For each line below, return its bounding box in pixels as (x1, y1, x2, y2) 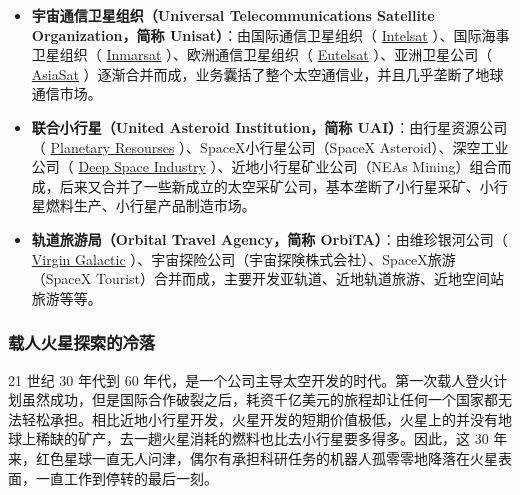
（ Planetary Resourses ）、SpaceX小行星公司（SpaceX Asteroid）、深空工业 (31, 136, 509, 157)
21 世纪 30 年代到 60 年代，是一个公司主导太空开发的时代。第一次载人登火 (8, 369, 494, 390)
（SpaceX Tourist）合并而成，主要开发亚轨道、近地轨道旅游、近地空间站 (31, 268, 505, 289)
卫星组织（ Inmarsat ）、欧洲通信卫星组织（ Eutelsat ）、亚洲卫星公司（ (31, 44, 493, 65)
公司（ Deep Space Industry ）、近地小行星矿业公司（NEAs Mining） (31, 156, 470, 177)
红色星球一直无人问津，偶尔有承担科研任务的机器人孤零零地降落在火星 (35, 447, 498, 468)
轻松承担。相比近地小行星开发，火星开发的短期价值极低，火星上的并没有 (21, 408, 498, 429)
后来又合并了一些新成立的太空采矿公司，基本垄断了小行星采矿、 (59, 175, 480, 196)
